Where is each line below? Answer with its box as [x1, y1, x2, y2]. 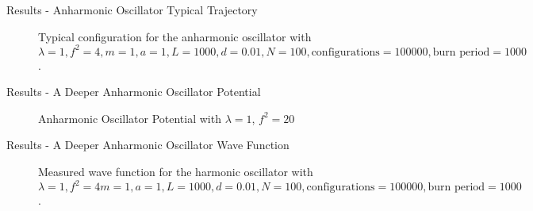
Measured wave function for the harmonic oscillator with [38, 163, 313, 180]
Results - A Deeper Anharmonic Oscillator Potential [6, 83, 261, 100]
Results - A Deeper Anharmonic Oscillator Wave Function [6, 136, 290, 153]
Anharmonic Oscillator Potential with [38, 109, 221, 126]
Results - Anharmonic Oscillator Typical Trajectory [6, 2, 258, 17]
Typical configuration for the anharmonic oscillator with [38, 28, 312, 44]
